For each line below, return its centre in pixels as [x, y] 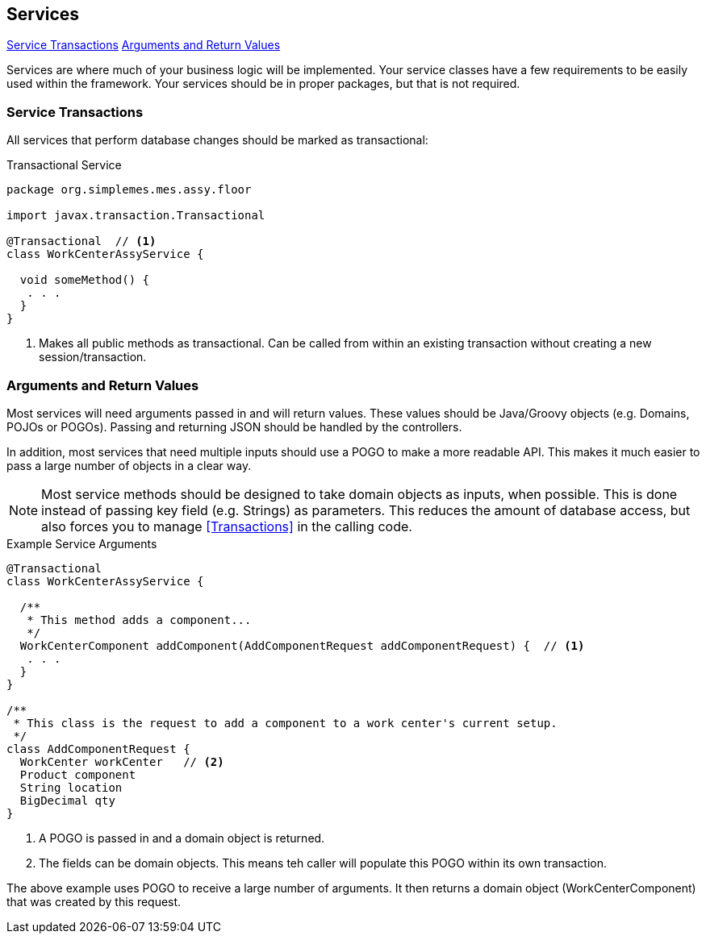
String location [71, 787]
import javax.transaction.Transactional [136, 216]
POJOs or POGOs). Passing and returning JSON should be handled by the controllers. [234, 426]
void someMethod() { [85, 280]
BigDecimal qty [67, 800]
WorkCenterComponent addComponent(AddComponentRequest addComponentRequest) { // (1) [302, 645]
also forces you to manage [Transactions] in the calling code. [227, 526]
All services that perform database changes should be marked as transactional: [217, 140]
